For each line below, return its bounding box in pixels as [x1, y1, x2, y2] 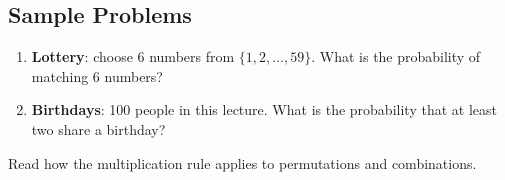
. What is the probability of [311, 46, 481, 67]
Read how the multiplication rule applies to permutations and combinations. [8, 152, 477, 173]
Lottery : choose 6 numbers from [31, 46, 235, 67]
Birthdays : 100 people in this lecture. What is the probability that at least [31, 99, 497, 120]
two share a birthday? [31, 118, 166, 139]
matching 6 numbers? [31, 65, 163, 86]
